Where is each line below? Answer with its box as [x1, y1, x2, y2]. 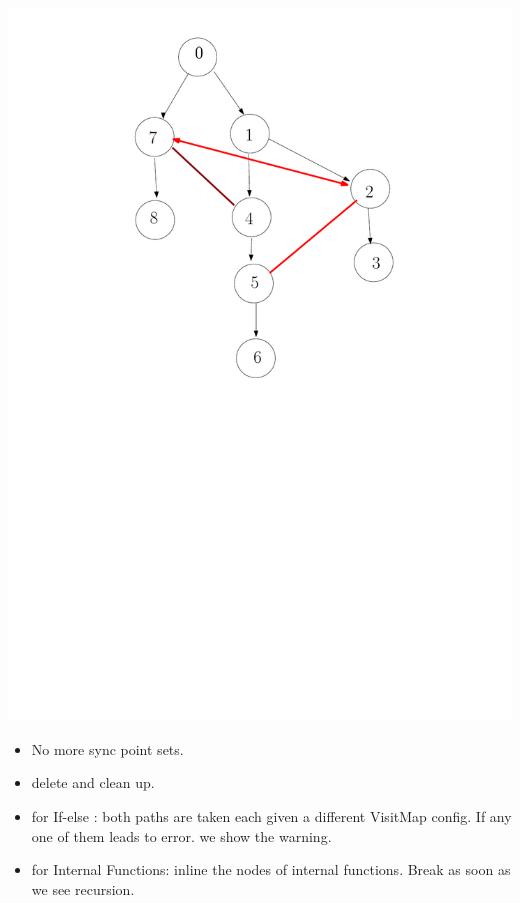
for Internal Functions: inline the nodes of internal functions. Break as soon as [31, 859, 511, 880]
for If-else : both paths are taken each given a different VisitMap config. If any [31, 805, 512, 826]
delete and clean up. [31, 772, 155, 793]
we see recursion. [31, 878, 135, 899]
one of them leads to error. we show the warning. [31, 825, 332, 846]
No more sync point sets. [31, 738, 184, 759]
